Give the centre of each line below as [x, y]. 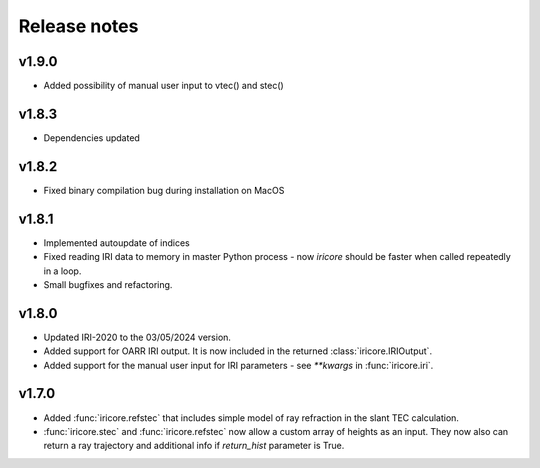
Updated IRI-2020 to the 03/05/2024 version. [137, 337]
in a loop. [62, 271]
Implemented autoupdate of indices [116, 242]
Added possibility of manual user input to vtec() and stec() [163, 86]
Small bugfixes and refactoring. [108, 284]
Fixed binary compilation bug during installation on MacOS [164, 190]
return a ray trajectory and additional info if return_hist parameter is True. [194, 446]
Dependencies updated [91, 137]
